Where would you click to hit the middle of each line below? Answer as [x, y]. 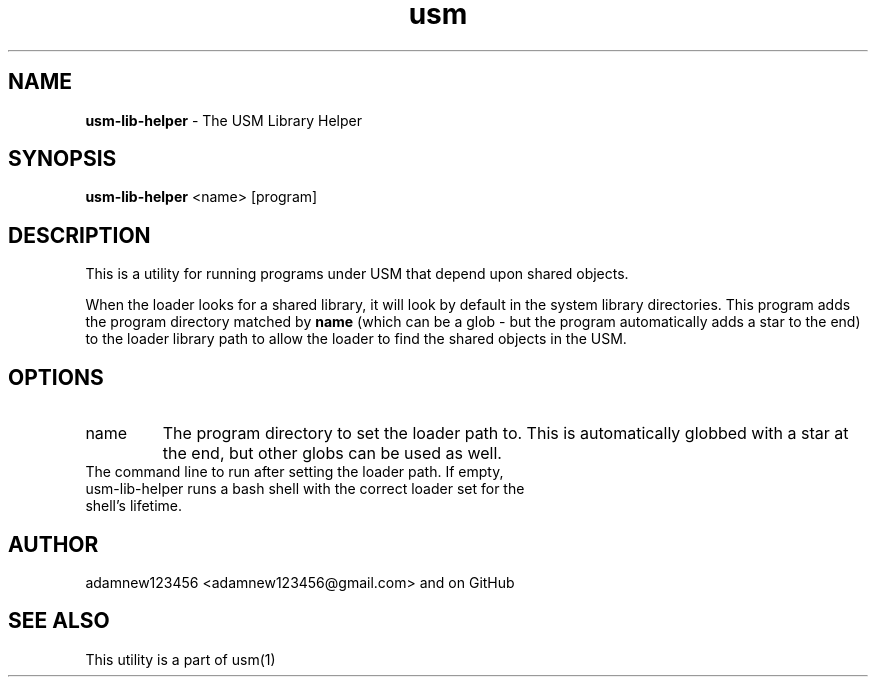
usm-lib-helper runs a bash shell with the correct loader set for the [305, 489]
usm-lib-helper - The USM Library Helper [223, 120]
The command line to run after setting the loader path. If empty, [294, 472]
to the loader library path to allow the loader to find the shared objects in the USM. [356, 339]
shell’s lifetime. [134, 506]
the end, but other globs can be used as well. [332, 453]
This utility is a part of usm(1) [180, 659]
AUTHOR [53, 544]
